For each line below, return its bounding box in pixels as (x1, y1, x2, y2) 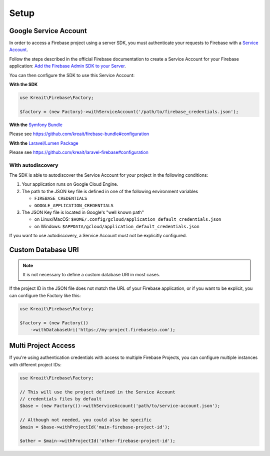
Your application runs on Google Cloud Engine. (21, 181, 118, 187)
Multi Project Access (9, 341, 75, 350)
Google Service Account (9, 27, 87, 35)
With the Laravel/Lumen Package (9, 140, 78, 146)
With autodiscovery (9, 162, 58, 169)
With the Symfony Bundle (9, 122, 62, 128)
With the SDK (9, 82, 38, 88)
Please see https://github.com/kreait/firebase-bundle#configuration (9, 131, 149, 137)
